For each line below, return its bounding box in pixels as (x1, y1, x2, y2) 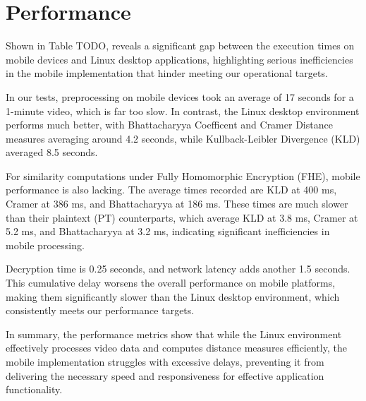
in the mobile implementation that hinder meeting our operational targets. (6, 66, 328, 80)
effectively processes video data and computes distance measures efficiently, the (6, 340, 347, 355)
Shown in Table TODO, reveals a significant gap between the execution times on (6, 38, 355, 53)
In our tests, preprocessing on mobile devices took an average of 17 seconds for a (6, 89, 354, 104)
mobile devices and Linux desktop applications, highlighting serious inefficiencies (6, 52, 353, 66)
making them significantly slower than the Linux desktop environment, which (6, 289, 340, 304)
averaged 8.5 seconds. (6, 145, 98, 160)
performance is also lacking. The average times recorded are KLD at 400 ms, (6, 182, 337, 197)
